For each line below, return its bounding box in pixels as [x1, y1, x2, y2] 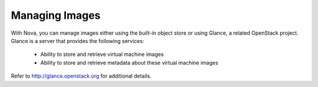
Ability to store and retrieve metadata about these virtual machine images [40, 59, 218, 66]
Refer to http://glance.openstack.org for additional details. [11, 72, 152, 79]
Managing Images [11, 9, 101, 22]
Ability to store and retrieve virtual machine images [40, 51, 164, 58]
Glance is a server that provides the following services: [11, 37, 144, 44]
